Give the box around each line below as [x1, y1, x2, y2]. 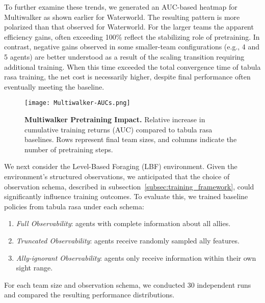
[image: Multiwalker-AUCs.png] [24, 99, 130, 107]
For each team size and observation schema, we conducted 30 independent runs [4, 279, 251, 290]
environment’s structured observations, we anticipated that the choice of [4, 171, 230, 181]
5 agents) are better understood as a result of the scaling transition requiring [4, 51, 245, 62]
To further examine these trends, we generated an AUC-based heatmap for [4, 2, 237, 12]
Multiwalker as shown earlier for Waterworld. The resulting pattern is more [4, 11, 240, 22]
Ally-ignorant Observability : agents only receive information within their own [16, 252, 256, 263]
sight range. [16, 262, 53, 273]
